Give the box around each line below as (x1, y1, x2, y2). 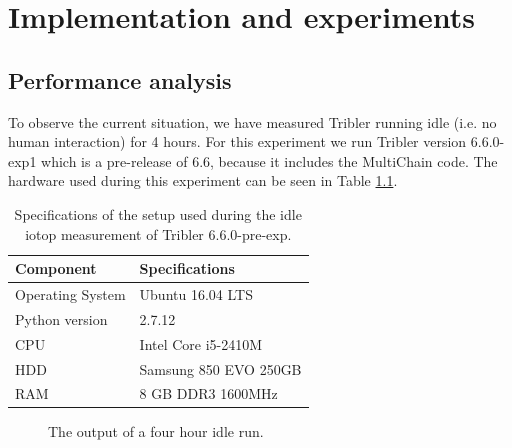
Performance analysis (8, 64, 232, 95)
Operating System (15, 283, 126, 304)
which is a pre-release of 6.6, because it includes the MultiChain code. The (41, 150, 498, 171)
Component (15, 258, 97, 279)
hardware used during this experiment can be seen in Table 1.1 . (8, 170, 398, 191)
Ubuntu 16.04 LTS (139, 283, 253, 304)
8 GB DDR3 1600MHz (139, 383, 278, 404)
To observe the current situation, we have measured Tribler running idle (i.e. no (8, 111, 497, 132)
